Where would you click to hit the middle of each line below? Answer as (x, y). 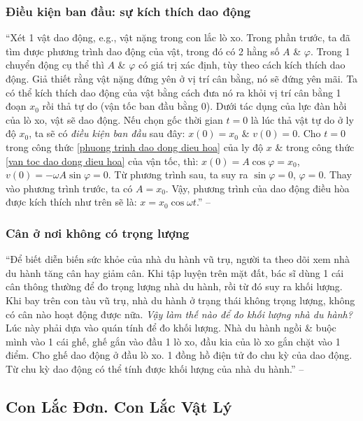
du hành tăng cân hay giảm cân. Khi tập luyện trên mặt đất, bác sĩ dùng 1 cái (175, 272)
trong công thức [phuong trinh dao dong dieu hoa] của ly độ (135, 147)
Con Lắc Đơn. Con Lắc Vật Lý (119, 406)
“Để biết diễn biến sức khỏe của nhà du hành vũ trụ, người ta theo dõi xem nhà (178, 259)
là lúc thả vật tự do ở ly (302, 119)
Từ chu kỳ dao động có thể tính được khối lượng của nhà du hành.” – (155, 368)
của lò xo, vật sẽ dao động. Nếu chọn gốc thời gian (114, 119)
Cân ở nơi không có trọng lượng (98, 233)
